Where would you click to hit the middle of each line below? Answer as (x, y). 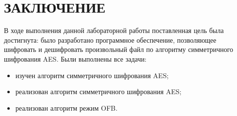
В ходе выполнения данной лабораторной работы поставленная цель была (114, 30)
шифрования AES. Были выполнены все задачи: (75, 58)
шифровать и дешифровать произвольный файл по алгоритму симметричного (119, 49)
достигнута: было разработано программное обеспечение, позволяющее (110, 40)
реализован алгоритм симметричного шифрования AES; (98, 91)
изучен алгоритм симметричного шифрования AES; (92, 75)
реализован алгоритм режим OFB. (66, 108)
